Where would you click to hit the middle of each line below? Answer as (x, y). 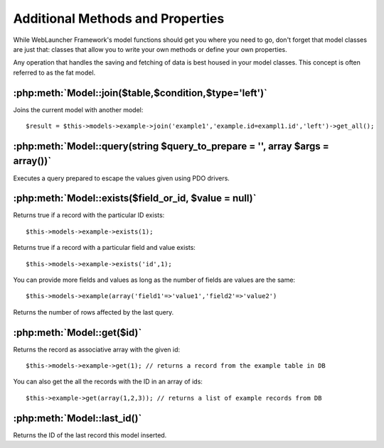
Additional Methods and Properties (119, 18)
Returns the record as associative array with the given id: (97, 349)
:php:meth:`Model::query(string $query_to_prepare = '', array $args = (171, 146)
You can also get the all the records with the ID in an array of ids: (108, 382)
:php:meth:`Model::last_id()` (78, 418)
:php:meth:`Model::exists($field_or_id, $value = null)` (135, 198)
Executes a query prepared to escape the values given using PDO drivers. (122, 178)
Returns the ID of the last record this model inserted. (90, 435)
